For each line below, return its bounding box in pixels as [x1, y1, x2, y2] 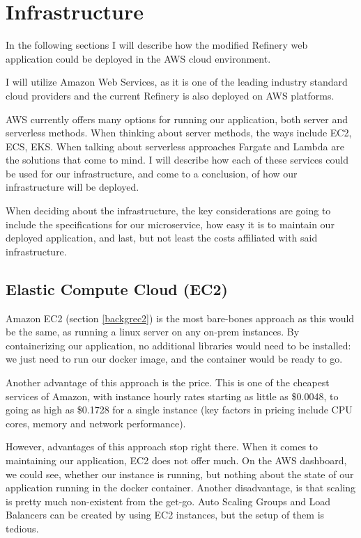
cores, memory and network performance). [6, 416, 186, 430]
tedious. [6, 521, 39, 535]
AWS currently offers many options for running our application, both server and [6, 111, 348, 126]
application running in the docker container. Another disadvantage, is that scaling [6, 480, 356, 495]
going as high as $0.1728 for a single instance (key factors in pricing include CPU [6, 402, 353, 417]
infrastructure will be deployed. [6, 180, 139, 194]
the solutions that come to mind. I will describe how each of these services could [6, 152, 349, 167]
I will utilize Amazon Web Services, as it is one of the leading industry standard [6, 74, 348, 89]
